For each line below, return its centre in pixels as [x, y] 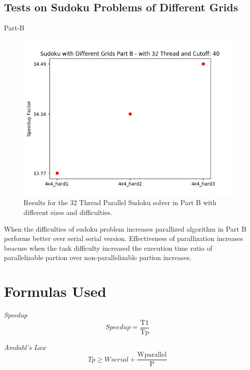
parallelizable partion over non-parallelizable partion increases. [98, 257]
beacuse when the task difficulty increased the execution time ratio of [108, 248]
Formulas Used [55, 291]
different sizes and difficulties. [68, 212]
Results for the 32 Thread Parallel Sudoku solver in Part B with [120, 202]
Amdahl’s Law [25, 347]
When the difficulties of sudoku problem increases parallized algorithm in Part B [125, 228]
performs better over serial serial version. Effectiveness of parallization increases [124, 238]
